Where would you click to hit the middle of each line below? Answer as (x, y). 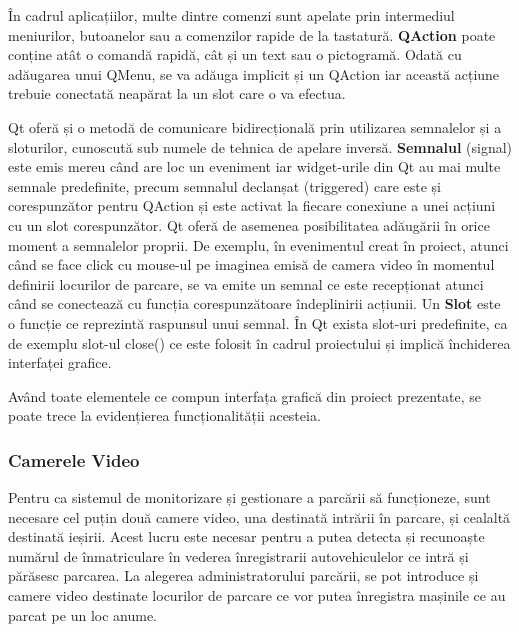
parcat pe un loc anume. (82, 614)
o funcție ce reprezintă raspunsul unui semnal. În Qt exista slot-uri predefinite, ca (258, 322)
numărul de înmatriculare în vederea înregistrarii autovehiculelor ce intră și (238, 555)
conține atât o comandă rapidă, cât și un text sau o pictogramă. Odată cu (235, 54)
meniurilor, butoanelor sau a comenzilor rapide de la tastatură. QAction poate (252, 34)
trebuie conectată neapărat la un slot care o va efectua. (177, 93)
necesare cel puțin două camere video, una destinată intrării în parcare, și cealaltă (259, 516)
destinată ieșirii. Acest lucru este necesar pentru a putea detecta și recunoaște (246, 536)
